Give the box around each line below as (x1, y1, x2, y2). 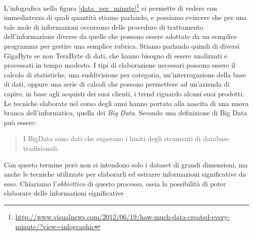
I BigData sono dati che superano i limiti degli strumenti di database (23, 133, 229, 144)
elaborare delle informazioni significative (4, 188, 124, 198)
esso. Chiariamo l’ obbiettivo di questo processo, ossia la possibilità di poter (4, 178, 226, 188)
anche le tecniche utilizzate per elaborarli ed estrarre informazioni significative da (4, 169, 246, 179)
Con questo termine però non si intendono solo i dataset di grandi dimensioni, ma (4, 159, 248, 169)
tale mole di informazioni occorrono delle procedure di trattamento (4, 21, 203, 32)
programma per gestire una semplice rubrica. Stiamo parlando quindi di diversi (4, 41, 240, 51)
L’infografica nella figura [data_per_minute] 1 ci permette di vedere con (4, 1, 217, 13)
